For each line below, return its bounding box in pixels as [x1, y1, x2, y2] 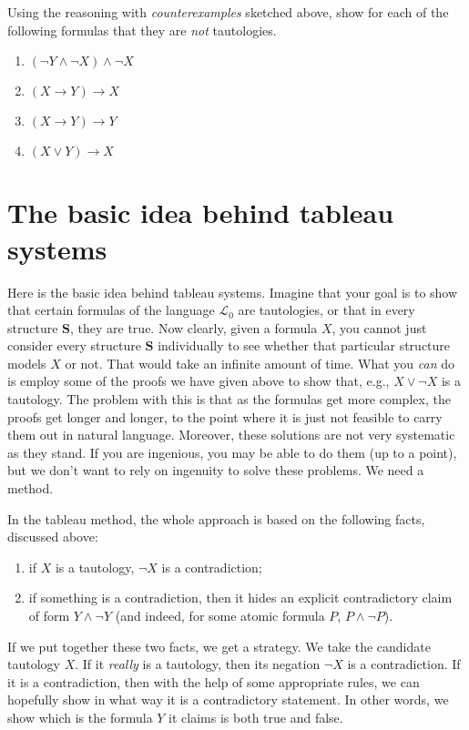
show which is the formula [7, 707, 153, 726]
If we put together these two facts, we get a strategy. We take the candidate [7, 636, 431, 655]
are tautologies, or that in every [238, 300, 415, 319]
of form [28, 606, 70, 624]
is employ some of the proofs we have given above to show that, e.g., [7, 371, 390, 390]
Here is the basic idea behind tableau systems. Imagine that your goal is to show [7, 282, 458, 301]
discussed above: [7, 527, 98, 546]
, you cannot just [331, 318, 427, 337]
